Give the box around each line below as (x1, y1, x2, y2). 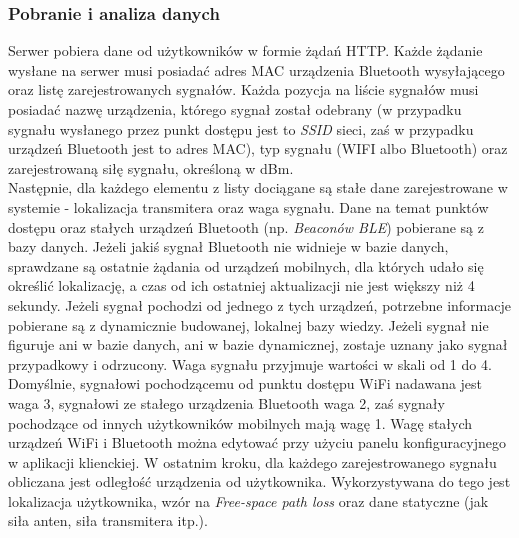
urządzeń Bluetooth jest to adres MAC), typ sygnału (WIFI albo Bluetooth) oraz (8, 138, 508, 159)
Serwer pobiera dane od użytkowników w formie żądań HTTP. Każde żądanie (8, 40, 483, 61)
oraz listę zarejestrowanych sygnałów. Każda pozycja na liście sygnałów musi (8, 79, 479, 100)
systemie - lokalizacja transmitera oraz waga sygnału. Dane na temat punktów (8, 196, 489, 217)
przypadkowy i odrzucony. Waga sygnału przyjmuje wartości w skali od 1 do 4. (8, 353, 492, 374)
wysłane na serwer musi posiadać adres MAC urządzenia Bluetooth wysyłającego (8, 59, 505, 80)
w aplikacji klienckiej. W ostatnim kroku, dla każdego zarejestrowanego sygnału (8, 451, 497, 472)
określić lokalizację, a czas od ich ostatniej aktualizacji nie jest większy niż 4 (8, 275, 475, 296)
